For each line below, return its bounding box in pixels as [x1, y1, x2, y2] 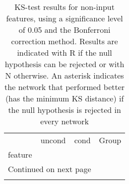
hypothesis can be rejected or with [4, 58, 125, 70]
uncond [40, 134, 66, 146]
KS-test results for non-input [14, 1, 115, 12]
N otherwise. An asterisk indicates [5, 70, 124, 81]
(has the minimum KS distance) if [5, 92, 124, 104]
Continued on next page [8, 163, 91, 175]
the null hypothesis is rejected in [8, 104, 121, 115]
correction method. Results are [11, 35, 118, 47]
